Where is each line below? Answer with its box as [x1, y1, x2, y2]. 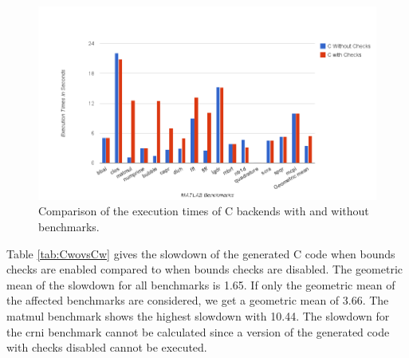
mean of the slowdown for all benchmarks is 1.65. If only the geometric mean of [6, 276, 395, 293]
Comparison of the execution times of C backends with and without [38, 203, 369, 219]
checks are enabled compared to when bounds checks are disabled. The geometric [6, 261, 403, 277]
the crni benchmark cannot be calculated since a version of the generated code [6, 323, 390, 340]
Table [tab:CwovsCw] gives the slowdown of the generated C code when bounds [6, 245, 395, 262]
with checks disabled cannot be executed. [6, 339, 207, 356]
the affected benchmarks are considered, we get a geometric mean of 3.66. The [6, 292, 389, 309]
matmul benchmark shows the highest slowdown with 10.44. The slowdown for [6, 307, 390, 324]
